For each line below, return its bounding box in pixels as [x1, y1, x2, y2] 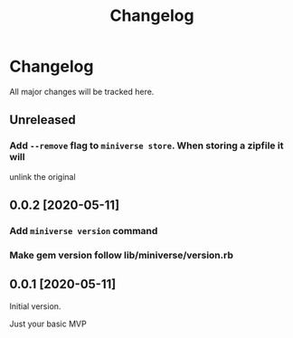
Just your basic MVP [9, 318, 88, 329]
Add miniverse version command [9, 224, 158, 237]
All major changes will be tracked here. [9, 86, 155, 97]
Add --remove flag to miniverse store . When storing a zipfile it [9, 139, 284, 152]
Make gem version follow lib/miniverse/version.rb [9, 249, 233, 261]
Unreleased [9, 112, 77, 127]
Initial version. [9, 300, 61, 312]
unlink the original [9, 171, 76, 182]
